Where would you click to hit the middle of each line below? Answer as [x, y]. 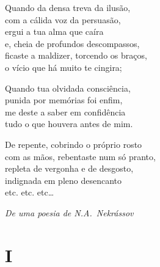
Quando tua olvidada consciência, [68, 88]
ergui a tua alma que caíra [54, 31]
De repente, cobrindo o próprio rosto [74, 144]
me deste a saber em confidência [65, 112]
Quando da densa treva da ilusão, [68, 7]
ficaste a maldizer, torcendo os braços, [76, 55]
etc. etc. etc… [30, 192]
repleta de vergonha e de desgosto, [69, 168]
